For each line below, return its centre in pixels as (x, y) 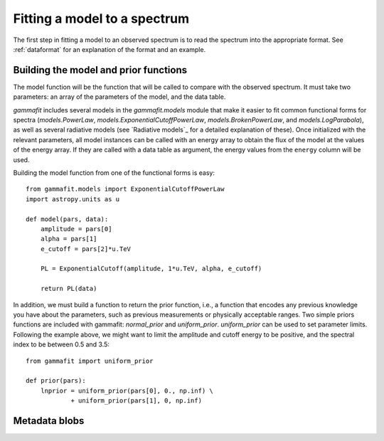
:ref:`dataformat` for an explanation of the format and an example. (110, 49)
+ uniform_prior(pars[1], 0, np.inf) (137, 401)
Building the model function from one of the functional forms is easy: (114, 172)
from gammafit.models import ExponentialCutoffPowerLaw (125, 189)
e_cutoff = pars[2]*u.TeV (86, 249)
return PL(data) (69, 289)
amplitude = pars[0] (76, 229)
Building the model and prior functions (100, 70)
